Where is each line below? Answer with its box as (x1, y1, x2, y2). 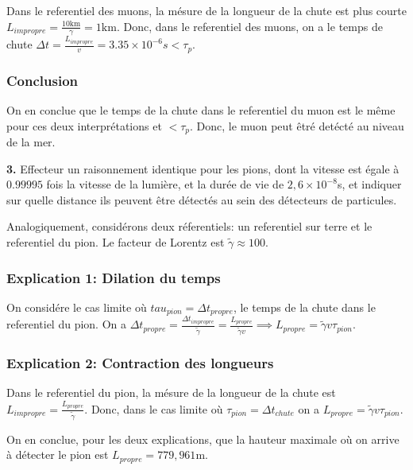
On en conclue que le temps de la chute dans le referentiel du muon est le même (6, 102, 396, 118)
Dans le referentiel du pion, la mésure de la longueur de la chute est (6, 384, 336, 401)
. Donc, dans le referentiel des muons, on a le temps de (116, 17, 383, 34)
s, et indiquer (337, 176, 402, 192)
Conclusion (6, 70, 78, 90)
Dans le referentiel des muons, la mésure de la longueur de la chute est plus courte (6, 2, 407, 18)
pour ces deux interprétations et (6, 117, 162, 134)
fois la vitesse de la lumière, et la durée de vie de (46, 176, 284, 192)
